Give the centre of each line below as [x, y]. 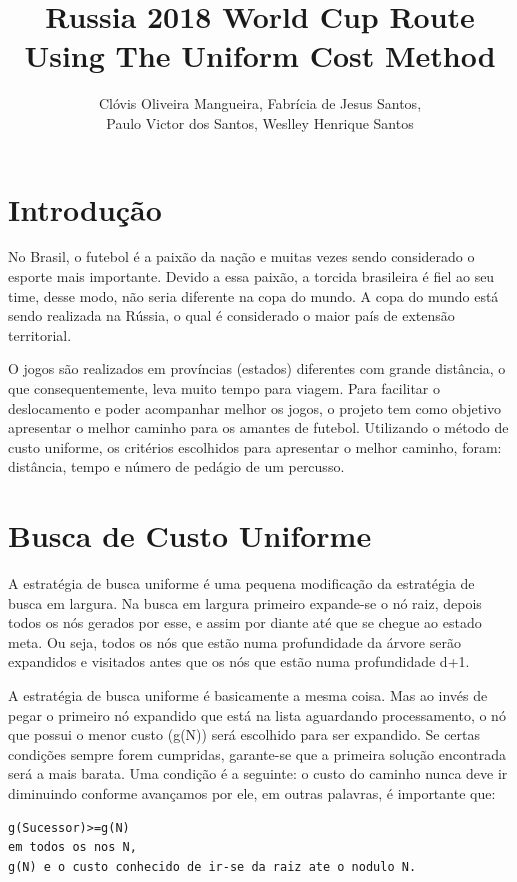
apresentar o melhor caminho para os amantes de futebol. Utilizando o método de [258, 427]
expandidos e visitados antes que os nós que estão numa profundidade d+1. [239, 661]
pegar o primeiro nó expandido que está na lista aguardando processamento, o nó [257, 714]
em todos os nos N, [72, 847]
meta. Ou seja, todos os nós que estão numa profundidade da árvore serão [234, 641]
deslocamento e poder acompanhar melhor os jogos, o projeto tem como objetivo [255, 407]
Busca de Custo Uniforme [190, 535]
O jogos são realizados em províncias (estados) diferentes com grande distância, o [257, 368]
